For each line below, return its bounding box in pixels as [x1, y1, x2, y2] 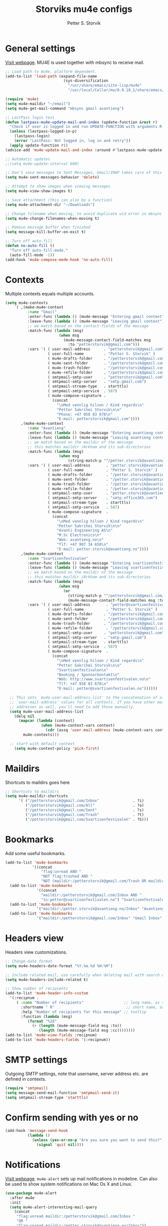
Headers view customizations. [5, 949, 67, 955]
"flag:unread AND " [40, 869, 81, 874]
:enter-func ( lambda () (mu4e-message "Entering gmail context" [27, 314, 164, 319]
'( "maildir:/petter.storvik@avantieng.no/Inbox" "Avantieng [36, 906, 164, 911]
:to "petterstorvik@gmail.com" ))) [67, 342, 140, 347]
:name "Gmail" [27, 309, 57, 314]
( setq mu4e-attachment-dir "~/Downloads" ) [5, 202, 95, 207]
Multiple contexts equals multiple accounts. [5, 290, 95, 296]
